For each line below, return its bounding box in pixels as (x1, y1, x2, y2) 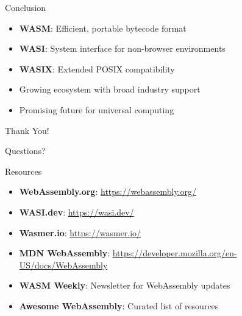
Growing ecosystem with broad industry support (19, 83, 201, 96)
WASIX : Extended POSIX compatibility (19, 62, 175, 75)
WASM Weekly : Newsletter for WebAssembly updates (19, 279, 230, 292)
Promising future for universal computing (19, 103, 174, 116)
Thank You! (5, 124, 49, 136)
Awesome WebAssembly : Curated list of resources (19, 299, 219, 312)
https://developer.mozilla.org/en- (112, 247, 237, 259)
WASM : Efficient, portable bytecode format (19, 21, 187, 34)
